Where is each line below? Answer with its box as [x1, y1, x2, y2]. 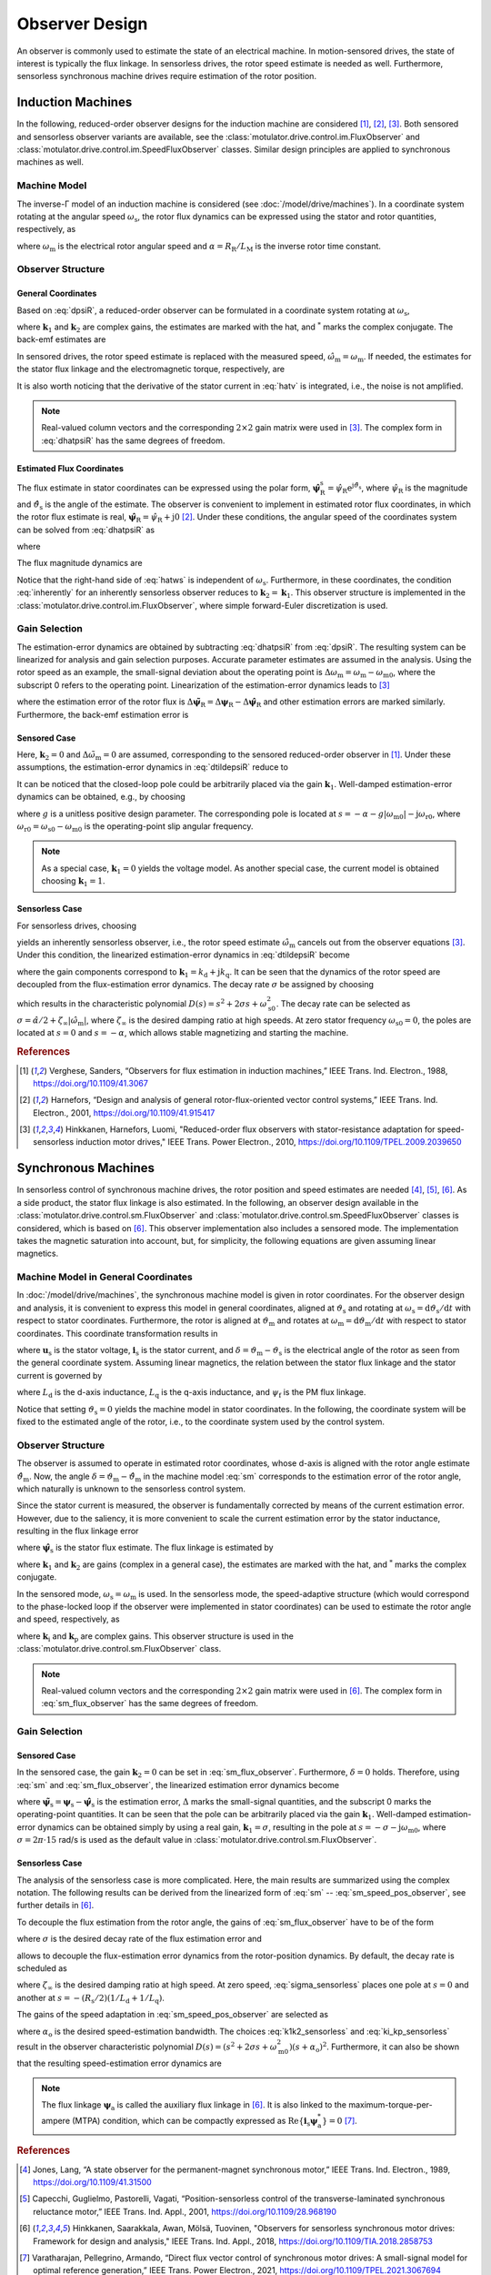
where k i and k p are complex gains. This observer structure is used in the [16, 1630, 295, 1643]
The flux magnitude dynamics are [16, 558, 143, 569]
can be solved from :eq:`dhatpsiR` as [16, 524, 155, 535]
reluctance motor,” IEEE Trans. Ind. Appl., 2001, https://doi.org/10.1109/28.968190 [33, 2206, 336, 2217]
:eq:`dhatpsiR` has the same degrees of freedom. [41, 435, 225, 446]
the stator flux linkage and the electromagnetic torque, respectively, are [16, 364, 286, 375]
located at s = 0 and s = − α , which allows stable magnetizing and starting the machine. [16, 1027, 349, 1038]
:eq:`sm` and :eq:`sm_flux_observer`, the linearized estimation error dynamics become [16, 1779, 340, 1790]
